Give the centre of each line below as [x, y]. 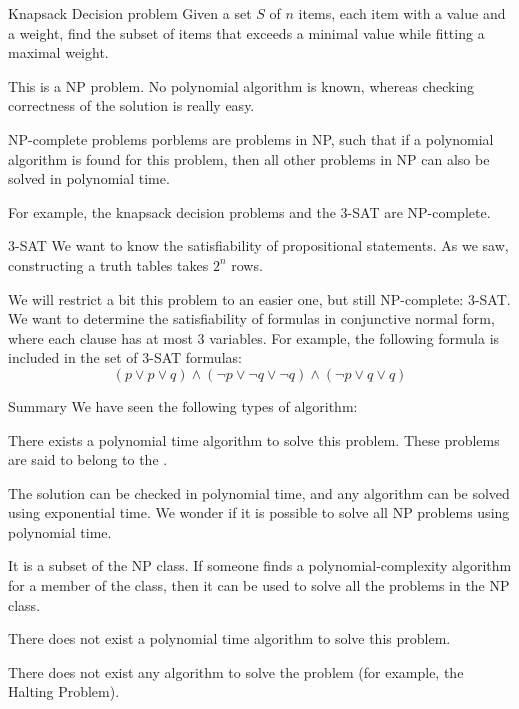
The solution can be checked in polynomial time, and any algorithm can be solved [259, 492]
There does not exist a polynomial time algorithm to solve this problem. [229, 638]
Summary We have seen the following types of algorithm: [183, 405]
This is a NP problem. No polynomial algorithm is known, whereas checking [241, 85]
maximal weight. [58, 52]
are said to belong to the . [88, 459]
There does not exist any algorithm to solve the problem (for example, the [236, 671]
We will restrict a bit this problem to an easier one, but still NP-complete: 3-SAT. [259, 298]
